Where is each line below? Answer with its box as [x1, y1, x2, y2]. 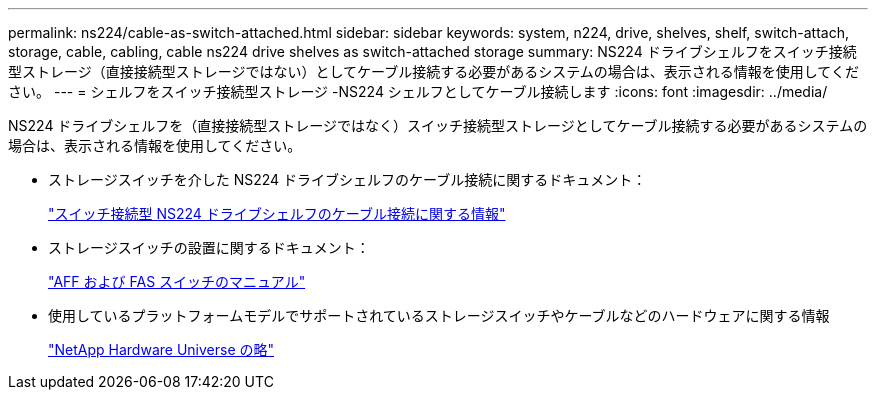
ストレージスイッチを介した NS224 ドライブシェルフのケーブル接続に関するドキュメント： [48, 171, 647, 188]
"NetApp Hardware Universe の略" [48, 341, 275, 358]
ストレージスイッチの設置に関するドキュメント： [48, 239, 370, 256]
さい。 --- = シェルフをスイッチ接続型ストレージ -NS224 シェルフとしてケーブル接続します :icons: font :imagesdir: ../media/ [8, 83, 828, 100]
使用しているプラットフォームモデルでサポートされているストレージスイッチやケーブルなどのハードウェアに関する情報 [48, 307, 830, 324]
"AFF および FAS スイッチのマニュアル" [48, 273, 306, 290]
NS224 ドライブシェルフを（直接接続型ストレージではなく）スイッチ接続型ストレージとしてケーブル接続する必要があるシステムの [8, 117, 868, 134]
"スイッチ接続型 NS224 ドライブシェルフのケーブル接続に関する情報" [48, 205, 506, 222]
